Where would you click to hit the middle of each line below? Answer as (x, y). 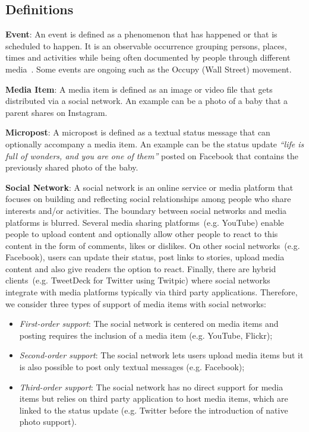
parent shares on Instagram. (56, 112)
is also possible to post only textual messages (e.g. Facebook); (132, 367)
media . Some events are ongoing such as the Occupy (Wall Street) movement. (149, 69)
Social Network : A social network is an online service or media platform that (149, 187)
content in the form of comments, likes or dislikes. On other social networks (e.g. (153, 245)
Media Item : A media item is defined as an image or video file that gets (139, 89)
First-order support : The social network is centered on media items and (149, 324)
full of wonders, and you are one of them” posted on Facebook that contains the (152, 155)
